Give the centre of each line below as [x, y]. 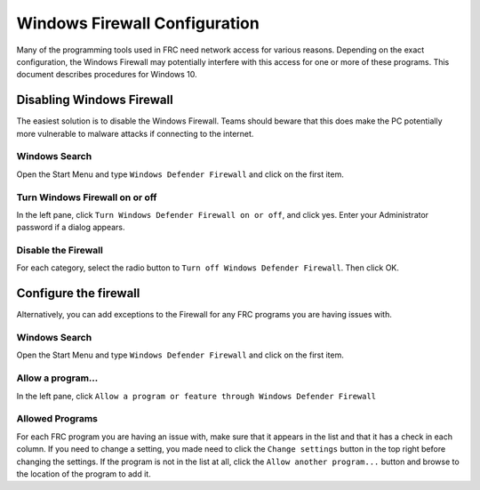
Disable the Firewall [60, 251]
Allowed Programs [57, 419]
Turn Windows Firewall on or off [87, 197]
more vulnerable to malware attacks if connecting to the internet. [135, 133]
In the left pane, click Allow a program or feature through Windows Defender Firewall [196, 396]
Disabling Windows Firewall [95, 100]
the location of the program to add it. [84, 474]
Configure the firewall [78, 293]
